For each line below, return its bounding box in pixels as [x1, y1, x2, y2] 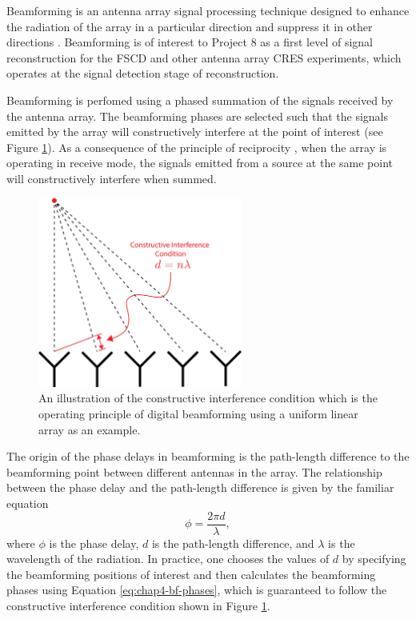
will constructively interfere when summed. [6, 170, 217, 186]
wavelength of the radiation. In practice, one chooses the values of [6, 550, 330, 567]
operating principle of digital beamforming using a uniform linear [38, 405, 358, 421]
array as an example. [38, 421, 141, 437]
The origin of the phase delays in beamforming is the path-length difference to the [6, 448, 410, 465]
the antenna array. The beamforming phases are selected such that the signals [6, 107, 388, 124]
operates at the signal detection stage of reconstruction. [6, 65, 279, 82]
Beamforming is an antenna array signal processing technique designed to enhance [6, 2, 410, 18]
